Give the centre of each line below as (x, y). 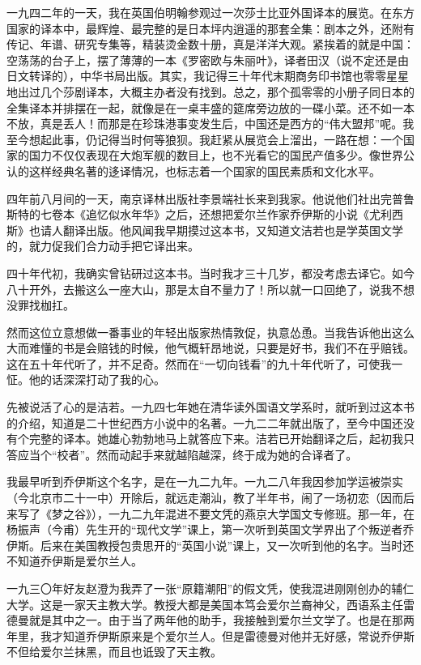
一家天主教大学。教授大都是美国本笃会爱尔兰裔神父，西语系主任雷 (238, 604)
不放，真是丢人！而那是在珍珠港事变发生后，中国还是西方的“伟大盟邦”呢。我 (210, 124)
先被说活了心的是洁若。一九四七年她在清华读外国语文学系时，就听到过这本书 (210, 407)
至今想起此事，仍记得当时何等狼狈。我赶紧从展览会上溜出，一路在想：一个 (205, 139)
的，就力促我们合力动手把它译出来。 (103, 246)
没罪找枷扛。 (40, 305)
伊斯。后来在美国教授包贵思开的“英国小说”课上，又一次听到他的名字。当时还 (210, 545)
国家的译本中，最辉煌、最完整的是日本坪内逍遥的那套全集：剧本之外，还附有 (210, 28)
